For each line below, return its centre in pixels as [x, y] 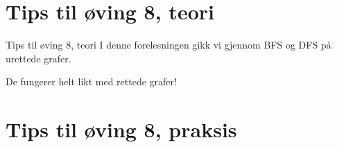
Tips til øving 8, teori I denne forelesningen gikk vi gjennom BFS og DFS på [168, 45]
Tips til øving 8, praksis [121, 129]
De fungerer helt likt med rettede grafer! [91, 81]
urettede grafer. [38, 58]
